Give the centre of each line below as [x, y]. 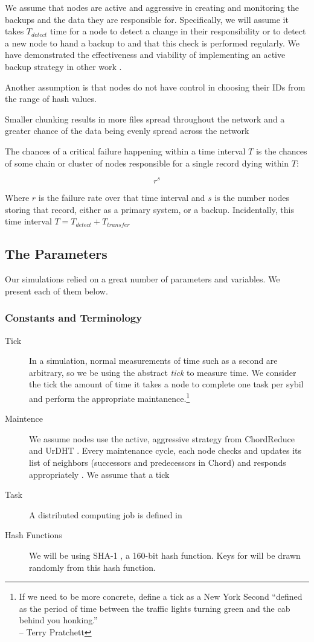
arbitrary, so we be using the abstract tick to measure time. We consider [163, 372]
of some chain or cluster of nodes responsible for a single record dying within [147, 163]
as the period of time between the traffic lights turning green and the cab [155, 608]
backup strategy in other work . [63, 66]
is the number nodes [252, 198]
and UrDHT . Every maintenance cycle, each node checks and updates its [165, 450]
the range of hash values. [51, 99]
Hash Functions [34, 535]
